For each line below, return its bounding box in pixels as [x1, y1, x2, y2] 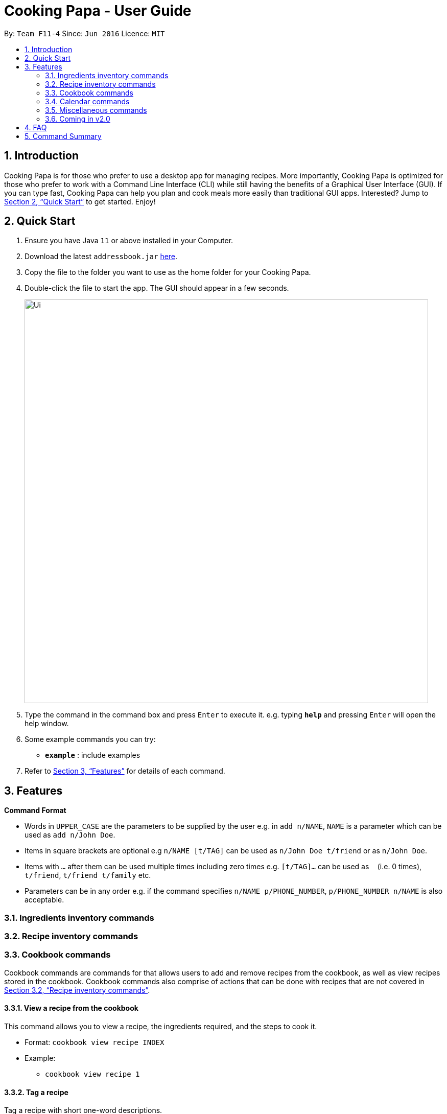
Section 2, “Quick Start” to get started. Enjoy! [4, 197, 156, 206]
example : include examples [45, 751, 140, 760]
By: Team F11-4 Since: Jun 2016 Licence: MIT [4, 29, 165, 38]
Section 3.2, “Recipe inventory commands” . [4, 985, 150, 994]
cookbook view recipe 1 [45, 1070, 140, 1078]
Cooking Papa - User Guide [4, 2, 192, 19]
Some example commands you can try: [25, 735, 156, 744]
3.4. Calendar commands [45, 97, 130, 106]
